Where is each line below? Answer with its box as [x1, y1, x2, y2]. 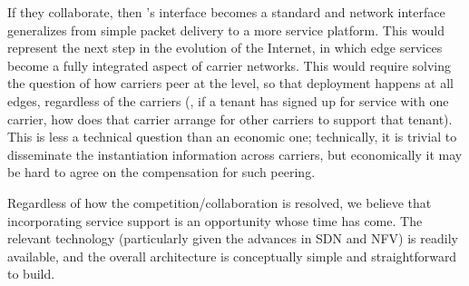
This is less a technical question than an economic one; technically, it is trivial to [7, 127, 457, 146]
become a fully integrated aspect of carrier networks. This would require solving [7, 55, 452, 74]
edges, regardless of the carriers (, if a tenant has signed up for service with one [7, 91, 449, 110]
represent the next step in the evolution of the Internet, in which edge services [7, 38, 443, 57]
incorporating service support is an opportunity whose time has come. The [7, 211, 423, 230]
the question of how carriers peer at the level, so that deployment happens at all [7, 74, 454, 93]
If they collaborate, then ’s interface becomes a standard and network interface [7, 3, 445, 21]
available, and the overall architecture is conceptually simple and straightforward [7, 246, 457, 265]
